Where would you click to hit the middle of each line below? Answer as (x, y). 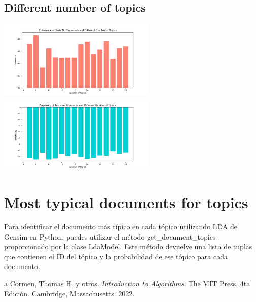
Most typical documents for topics (126, 202)
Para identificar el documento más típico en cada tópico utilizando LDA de (121, 226)
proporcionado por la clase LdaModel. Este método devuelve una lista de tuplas (128, 246)
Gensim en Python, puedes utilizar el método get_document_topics (110, 236)
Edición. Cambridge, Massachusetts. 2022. (69, 293)
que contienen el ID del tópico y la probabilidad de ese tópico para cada (116, 256)
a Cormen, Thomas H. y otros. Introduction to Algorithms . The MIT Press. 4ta (127, 283)
